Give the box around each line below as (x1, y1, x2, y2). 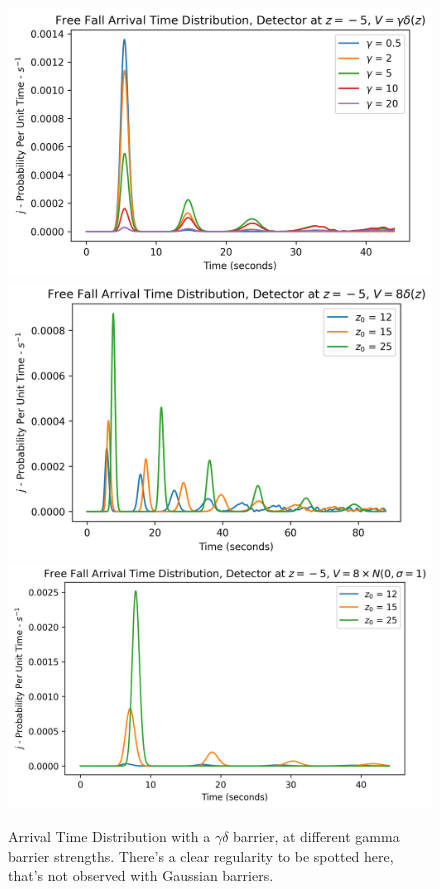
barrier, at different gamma (233, 826, 400, 847)
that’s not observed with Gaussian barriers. (8, 865, 274, 886)
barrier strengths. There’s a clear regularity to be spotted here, (8, 845, 394, 866)
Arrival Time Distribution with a (8, 826, 211, 847)
